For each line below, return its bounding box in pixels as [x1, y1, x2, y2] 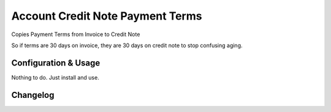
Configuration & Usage [11, 58, 101, 68]
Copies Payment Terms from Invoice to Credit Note [11, 31, 140, 38]
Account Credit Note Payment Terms [11, 9, 202, 23]
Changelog [11, 89, 55, 100]
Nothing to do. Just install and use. [11, 73, 99, 81]
